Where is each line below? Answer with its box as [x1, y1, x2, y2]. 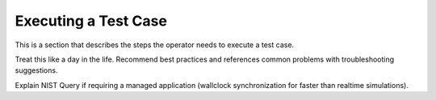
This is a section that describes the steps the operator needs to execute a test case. [15, 40, 295, 50]
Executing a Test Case [15, 12, 167, 30]
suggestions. [15, 66, 58, 75]
